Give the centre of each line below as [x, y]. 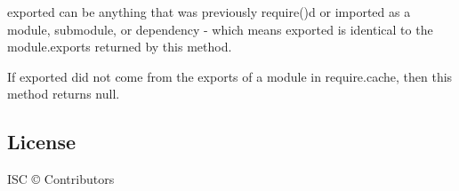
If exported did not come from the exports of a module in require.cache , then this [230, 76]
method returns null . [64, 94]
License [42, 142]
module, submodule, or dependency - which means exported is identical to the [220, 29]
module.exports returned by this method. [120, 47]
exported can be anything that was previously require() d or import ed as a [209, 12]
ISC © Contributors [61, 179]
